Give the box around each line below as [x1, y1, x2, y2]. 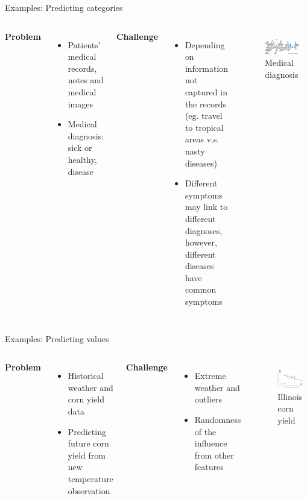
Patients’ [68, 38, 101, 51]
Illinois [277, 390, 303, 402]
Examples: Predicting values [5, 332, 109, 345]
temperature [68, 472, 113, 485]
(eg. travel [185, 109, 223, 122]
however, [185, 236, 217, 249]
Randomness [194, 413, 241, 426]
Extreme [194, 369, 226, 382]
